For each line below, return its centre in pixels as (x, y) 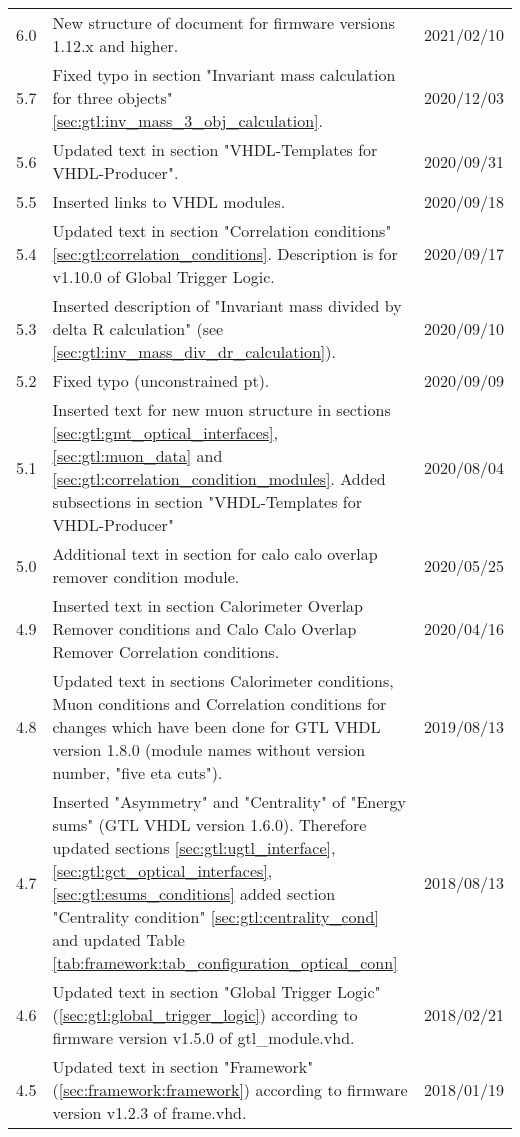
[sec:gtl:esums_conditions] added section (194, 893)
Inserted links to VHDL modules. (169, 201)
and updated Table (118, 939)
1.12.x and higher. (115, 45)
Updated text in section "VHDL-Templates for (215, 149)
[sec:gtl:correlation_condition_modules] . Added (219, 478)
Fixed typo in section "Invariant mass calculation (224, 74)
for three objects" (112, 97)
